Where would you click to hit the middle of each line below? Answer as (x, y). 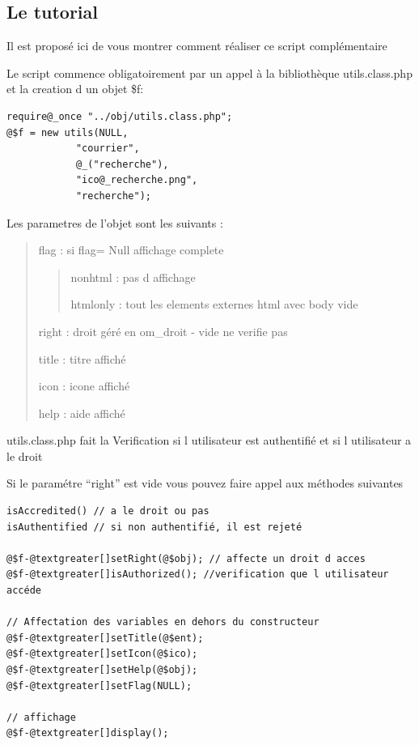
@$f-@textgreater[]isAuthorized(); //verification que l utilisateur (198, 575)
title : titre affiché (82, 358)
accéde (24, 591)
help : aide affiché (82, 413)
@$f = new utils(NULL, (68, 132)
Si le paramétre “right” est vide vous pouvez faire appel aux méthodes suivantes (205, 483)
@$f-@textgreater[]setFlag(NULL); (99, 685)
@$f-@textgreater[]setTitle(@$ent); (105, 638)
